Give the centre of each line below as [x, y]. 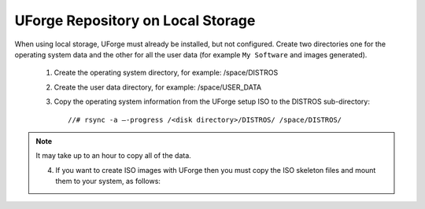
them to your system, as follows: [108, 181]
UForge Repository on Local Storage [135, 20]
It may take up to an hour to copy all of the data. [114, 156]
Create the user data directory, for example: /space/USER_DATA [158, 87]
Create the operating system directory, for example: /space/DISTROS [166, 73]
